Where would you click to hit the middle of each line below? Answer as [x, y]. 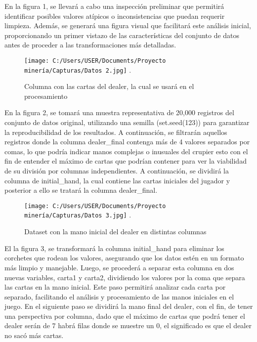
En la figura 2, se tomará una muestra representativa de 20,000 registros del [119, 112]
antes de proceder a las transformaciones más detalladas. [90, 45]
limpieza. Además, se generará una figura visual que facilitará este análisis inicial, [128, 25]
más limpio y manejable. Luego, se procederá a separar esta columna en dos [119, 267]
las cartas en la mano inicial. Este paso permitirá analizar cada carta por [115, 287]
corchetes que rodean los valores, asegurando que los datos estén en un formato [124, 258]
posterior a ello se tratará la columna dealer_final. [81, 190]
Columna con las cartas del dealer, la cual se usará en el [109, 86]
